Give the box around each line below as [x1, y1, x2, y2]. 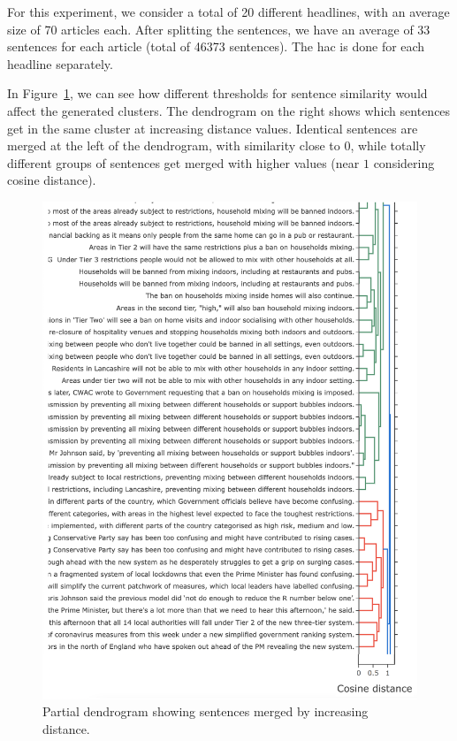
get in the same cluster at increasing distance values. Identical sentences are [7, 118, 418, 137]
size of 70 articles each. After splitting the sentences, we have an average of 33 [7, 19, 430, 38]
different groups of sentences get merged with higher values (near [7, 153, 360, 172]
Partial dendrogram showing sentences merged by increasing [42, 702, 369, 721]
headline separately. [7, 54, 113, 73]
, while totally [350, 136, 426, 155]
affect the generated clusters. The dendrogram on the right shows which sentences [7, 101, 451, 119]
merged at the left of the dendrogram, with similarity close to [7, 136, 340, 155]
